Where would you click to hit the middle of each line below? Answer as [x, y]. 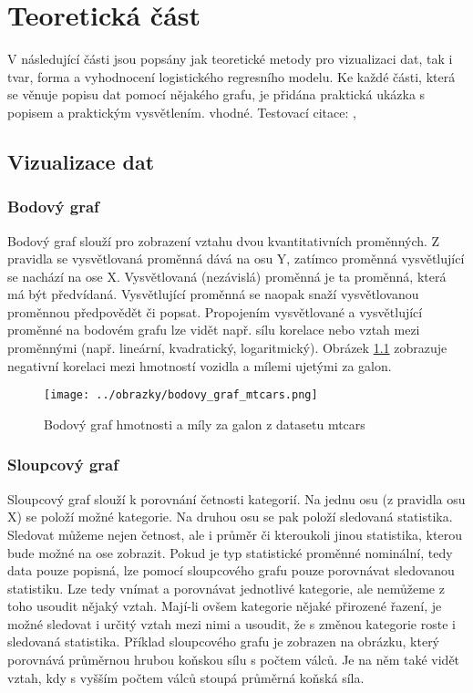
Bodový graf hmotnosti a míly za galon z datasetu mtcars [205, 424]
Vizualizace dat [81, 161]
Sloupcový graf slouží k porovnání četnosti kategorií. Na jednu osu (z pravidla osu [236, 498]
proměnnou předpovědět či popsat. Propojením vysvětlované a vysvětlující [215, 311]
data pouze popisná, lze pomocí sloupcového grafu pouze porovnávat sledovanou [231, 570]
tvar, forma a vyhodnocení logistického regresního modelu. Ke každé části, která [231, 76]
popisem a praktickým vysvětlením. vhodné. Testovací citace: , [182, 112]
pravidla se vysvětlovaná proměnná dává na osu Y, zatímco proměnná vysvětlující [236, 259]
